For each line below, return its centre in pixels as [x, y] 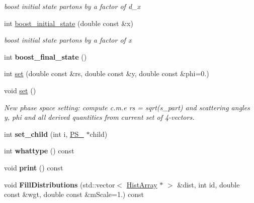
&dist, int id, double [208, 184]
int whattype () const [39, 151]
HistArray [142, 184]
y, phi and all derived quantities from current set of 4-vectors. [99, 117]
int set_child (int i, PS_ [44, 134]
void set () [20, 90]
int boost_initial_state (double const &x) [69, 23]
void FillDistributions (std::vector [60, 184]
